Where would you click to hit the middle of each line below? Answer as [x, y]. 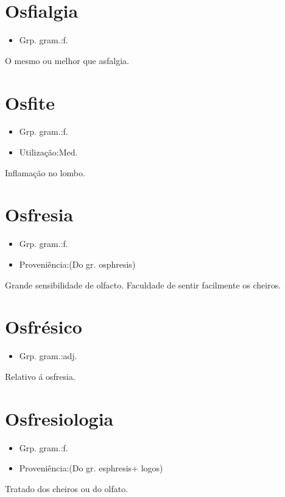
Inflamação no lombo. [45, 172]
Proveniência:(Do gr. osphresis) [77, 264]
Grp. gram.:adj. [48, 356]
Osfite [30, 102]
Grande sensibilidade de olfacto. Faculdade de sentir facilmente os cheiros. [143, 284]
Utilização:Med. [48, 152]
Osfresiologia [59, 418]
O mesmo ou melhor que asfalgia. [67, 60]
